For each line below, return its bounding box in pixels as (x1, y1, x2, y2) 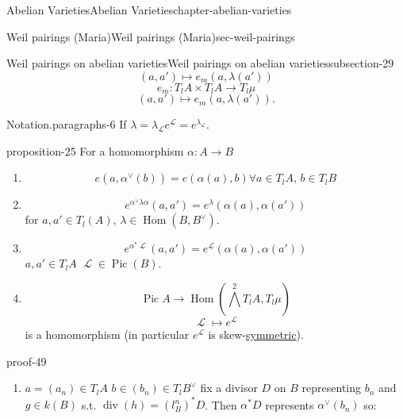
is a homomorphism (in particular (25, 326, 190, 343)
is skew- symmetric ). (208, 326, 304, 343)
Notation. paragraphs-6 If (6, 116, 127, 133)
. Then (205, 396, 237, 413)
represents (265, 396, 314, 413)
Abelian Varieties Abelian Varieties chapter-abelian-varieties (6, 2, 292, 17)
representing (301, 379, 362, 396)
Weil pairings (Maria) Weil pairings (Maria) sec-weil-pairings (6, 28, 295, 44)
